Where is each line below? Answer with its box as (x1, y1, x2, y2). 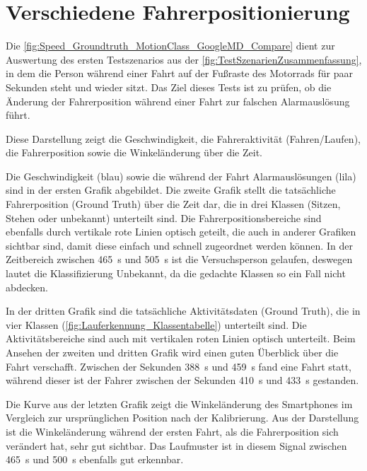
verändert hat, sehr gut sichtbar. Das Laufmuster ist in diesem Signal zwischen (6, 438, 347, 453)
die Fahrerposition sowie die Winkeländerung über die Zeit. (6, 145, 262, 160)
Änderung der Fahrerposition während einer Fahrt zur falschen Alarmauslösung (6, 93, 350, 108)
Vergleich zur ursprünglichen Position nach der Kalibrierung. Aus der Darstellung (6, 410, 359, 425)
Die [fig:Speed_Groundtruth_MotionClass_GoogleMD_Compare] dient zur (6, 38, 335, 53)
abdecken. (6, 279, 48, 294)
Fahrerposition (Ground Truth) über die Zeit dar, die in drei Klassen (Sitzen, (6, 197, 341, 211)
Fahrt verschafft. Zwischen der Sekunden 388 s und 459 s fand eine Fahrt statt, (6, 359, 352, 373)
